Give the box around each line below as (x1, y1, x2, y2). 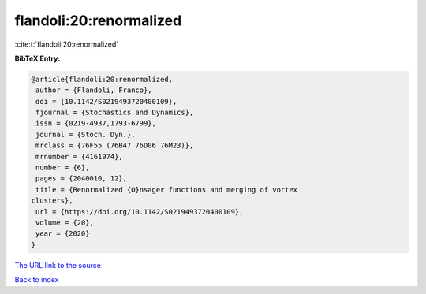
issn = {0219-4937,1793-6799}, (35, 119, 157, 128)
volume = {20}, (35, 218, 95, 227)
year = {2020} (35, 229, 90, 238)
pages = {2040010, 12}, (35, 174, 128, 183)
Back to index (14, 275, 59, 285)
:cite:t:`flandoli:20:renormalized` (14, 39, 119, 49)
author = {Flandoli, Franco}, (35, 86, 153, 95)
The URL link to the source (14, 260, 102, 270)
